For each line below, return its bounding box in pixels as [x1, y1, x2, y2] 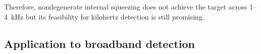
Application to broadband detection [4, 35, 195, 51]
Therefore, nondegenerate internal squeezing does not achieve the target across [4, 1, 247, 11]
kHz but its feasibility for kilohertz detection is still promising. [11, 11, 204, 21]
